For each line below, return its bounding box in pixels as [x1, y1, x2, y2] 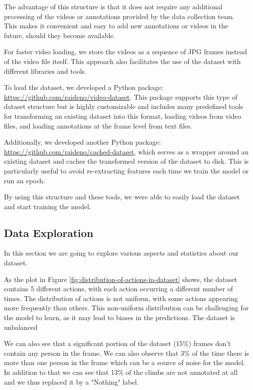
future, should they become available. [4, 30, 116, 40]
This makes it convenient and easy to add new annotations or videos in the [4, 21, 229, 31]
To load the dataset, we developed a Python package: [4, 82, 163, 92]
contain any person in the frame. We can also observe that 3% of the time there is [4, 347, 249, 358]
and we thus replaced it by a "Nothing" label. [4, 376, 139, 387]
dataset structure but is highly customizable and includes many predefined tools [4, 101, 243, 111]
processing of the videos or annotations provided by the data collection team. [4, 11, 234, 21]
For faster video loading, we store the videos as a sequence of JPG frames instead [4, 46, 247, 57]
